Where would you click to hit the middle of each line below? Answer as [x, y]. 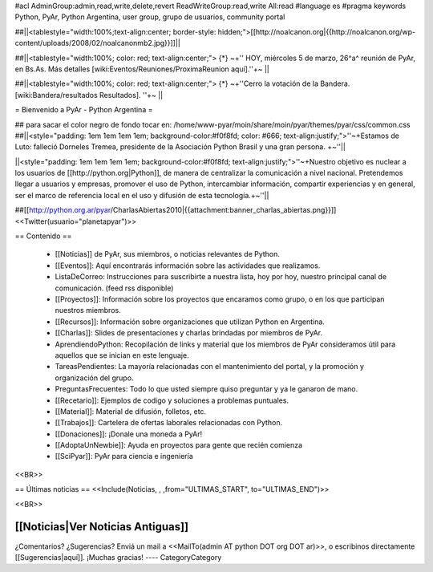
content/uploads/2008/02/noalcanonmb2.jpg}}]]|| [97, 43]
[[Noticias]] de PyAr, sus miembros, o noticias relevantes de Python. [168, 254]
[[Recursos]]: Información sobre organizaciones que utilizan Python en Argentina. [190, 322]
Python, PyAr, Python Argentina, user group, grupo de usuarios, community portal [150, 17]
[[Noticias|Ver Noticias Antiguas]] [101, 527]
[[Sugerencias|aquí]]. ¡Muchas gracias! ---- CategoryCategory [118, 557]
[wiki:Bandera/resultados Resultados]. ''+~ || [89, 95]
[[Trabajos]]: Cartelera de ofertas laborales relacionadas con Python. [169, 423]
